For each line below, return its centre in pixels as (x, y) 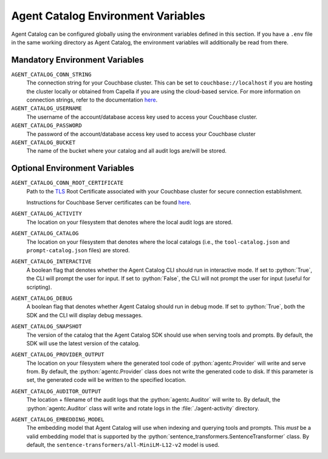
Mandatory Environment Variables (77, 60)
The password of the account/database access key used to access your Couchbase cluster (141, 134)
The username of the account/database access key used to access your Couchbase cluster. (142, 117)
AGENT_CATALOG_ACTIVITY (46, 214)
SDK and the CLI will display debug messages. (84, 315)
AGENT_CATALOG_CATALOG (45, 233)
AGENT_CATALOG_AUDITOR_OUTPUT (56, 391)
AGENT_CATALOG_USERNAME (46, 109)
